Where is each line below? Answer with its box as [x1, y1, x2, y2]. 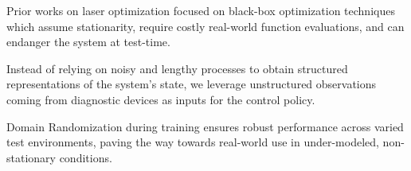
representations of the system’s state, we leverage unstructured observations [6, 76, 377, 92]
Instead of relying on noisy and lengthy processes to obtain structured [6, 60, 348, 76]
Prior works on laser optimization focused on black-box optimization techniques [6, 2, 395, 18]
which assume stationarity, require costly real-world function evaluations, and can [6, 17, 405, 34]
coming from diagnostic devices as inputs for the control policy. [6, 91, 315, 107]
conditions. [59, 149, 112, 165]
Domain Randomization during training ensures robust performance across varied [6, 118, 404, 134]
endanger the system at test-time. [6, 33, 170, 50]
